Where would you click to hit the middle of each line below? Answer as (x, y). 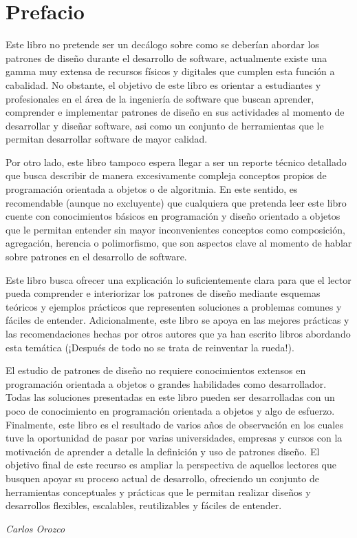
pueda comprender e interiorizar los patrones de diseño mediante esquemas (163, 293)
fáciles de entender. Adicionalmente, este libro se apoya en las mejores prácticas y (177, 320)
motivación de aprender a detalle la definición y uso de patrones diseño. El (163, 451)
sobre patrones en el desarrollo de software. (96, 257)
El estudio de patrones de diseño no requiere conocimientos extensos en (156, 370)
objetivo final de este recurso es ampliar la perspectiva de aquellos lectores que (171, 465)
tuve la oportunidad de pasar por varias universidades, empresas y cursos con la (174, 438)
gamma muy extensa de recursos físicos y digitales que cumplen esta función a (170, 71)
